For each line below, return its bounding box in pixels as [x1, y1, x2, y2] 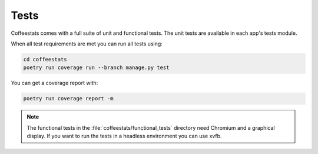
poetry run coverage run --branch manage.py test [23, 64, 170, 71]
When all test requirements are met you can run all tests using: [11, 40, 163, 47]
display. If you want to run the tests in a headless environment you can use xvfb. [26, 133, 222, 140]
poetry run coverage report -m [23, 95, 114, 102]
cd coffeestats [23, 56, 67, 63]
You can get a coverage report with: [11, 80, 98, 87]
